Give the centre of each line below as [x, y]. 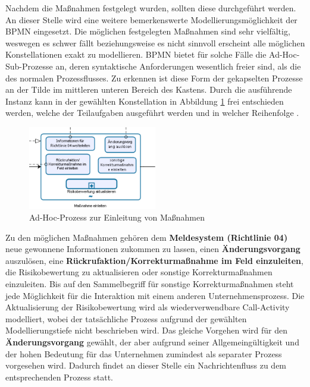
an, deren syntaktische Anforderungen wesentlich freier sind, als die [178, 66]
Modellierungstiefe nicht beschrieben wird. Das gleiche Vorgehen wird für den [146, 330]
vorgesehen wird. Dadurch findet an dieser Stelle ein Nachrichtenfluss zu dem [146, 365]
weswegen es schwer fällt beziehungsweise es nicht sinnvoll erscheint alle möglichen [155, 43]
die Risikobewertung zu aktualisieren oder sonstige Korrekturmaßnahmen [139, 272]
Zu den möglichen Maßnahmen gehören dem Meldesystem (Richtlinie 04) [147, 237]
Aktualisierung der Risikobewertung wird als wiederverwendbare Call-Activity [148, 307]
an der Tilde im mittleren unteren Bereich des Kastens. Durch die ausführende [149, 89]
